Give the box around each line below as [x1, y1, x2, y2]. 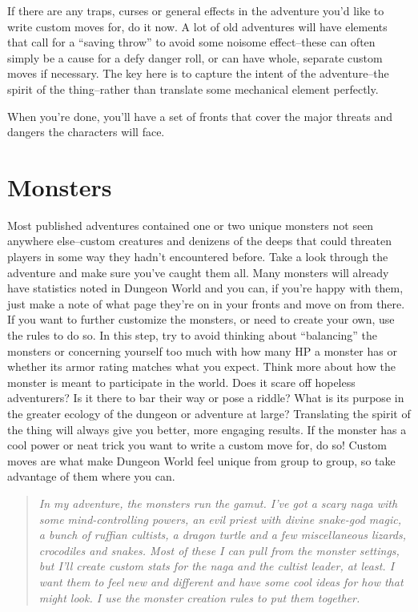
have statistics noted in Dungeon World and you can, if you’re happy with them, [7, 280, 404, 296]
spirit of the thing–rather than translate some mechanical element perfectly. [7, 80, 379, 97]
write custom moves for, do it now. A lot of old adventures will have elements [7, 18, 388, 34]
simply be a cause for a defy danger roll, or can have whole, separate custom [7, 49, 383, 66]
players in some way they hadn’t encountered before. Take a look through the [7, 248, 388, 265]
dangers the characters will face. [7, 123, 165, 140]
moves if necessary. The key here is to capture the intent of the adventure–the [7, 65, 389, 82]
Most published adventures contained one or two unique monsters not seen [7, 216, 374, 233]
